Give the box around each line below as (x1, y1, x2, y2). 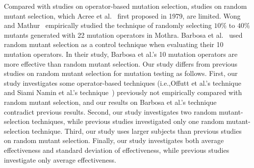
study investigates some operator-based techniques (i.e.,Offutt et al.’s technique (4, 77, 241, 88)
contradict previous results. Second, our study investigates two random (4, 106, 217, 117)
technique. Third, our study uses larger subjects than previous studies (31, 125, 242, 136)
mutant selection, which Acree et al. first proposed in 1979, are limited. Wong (4, 10, 241, 21)
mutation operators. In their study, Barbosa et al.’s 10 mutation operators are (4, 48, 238, 59)
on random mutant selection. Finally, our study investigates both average (4, 135, 224, 145)
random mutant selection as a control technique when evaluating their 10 (4, 39, 224, 49)
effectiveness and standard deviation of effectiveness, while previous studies (4, 144, 229, 155)
